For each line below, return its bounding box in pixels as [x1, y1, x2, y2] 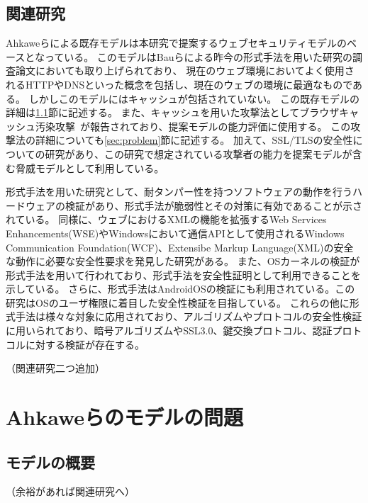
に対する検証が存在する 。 [25, 337, 145, 351]
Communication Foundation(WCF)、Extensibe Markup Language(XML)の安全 [6, 239, 354, 254]
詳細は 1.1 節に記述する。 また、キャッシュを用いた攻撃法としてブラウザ [6, 105, 340, 120]
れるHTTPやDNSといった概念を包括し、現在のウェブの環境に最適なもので [6, 77, 353, 91]
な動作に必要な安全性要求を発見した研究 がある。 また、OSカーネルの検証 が [6, 254, 360, 269]
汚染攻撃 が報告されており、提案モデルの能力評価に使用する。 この [35, 118, 351, 133]
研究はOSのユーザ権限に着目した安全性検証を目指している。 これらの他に [6, 295, 350, 310]
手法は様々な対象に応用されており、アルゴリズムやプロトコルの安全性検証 [15, 309, 362, 324]
